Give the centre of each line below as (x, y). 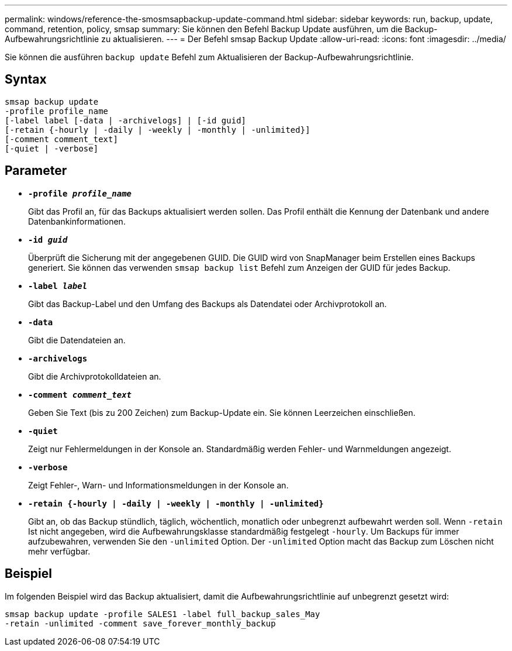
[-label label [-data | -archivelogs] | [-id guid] (126, 120)
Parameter (36, 171)
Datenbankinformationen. (77, 221)
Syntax (26, 80)
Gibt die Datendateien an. (77, 340)
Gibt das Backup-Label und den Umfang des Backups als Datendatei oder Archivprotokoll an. (207, 304)
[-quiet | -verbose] (52, 148)
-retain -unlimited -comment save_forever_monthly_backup (140, 623)
